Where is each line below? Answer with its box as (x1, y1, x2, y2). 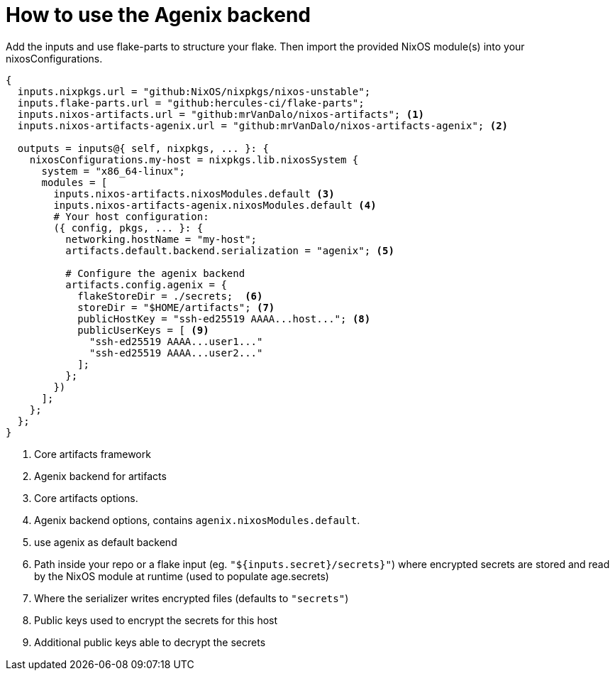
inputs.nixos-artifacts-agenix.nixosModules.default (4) (53, 199, 377, 211)
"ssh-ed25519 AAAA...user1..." (89, 335, 263, 347)
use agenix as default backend (34, 535, 177, 548)
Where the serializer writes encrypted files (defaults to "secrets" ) (34, 591, 349, 604)
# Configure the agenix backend (65, 267, 245, 279)
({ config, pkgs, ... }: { (53, 222, 204, 234)
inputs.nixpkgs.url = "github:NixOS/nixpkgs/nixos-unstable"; (17, 85, 371, 97)
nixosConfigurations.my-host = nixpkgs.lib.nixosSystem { (29, 153, 359, 165)
